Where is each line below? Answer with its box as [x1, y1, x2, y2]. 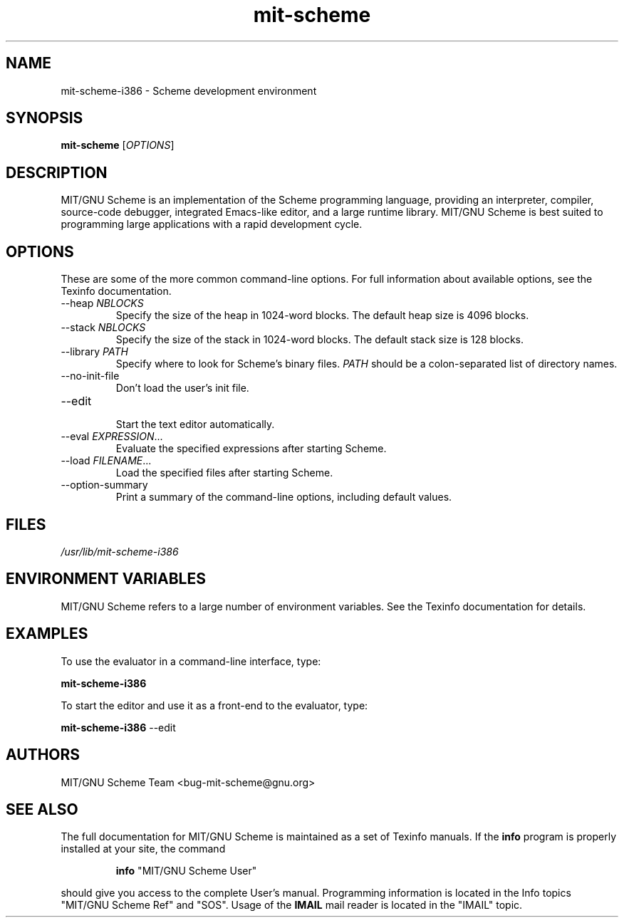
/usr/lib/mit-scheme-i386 [61, 545, 179, 558]
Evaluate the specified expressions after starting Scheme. [115, 442, 387, 455]
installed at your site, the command [61, 843, 226, 855]
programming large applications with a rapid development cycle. [61, 218, 363, 231]
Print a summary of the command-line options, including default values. [115, 491, 452, 504]
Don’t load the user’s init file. [115, 382, 249, 395]
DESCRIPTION [6, 163, 108, 182]
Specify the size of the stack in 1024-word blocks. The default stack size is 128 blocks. [115, 333, 524, 346]
